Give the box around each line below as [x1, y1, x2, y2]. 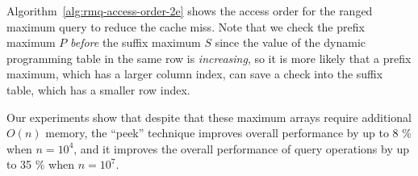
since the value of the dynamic [215, 34, 366, 51]
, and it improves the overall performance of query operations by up [73, 140, 410, 157]
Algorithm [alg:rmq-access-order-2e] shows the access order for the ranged [6, 2, 373, 19]
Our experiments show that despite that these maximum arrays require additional [6, 108, 412, 125]
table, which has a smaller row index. [6, 81, 190, 98]
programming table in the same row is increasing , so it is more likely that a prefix [6, 49, 412, 66]
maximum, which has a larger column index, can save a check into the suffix [6, 65, 383, 82]
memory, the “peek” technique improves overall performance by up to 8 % [45, 124, 412, 141]
